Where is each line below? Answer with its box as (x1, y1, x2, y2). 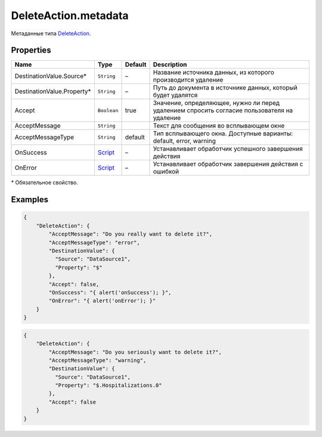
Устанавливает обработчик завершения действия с (153, 160, 304, 168)
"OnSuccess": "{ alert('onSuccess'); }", (48, 289, 172, 296)
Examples (11, 194, 49, 205)
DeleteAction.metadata (11, 9, 129, 22)
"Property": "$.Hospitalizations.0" (54, 382, 162, 389)
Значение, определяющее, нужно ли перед (153, 99, 280, 107)
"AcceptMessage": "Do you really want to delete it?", (48, 231, 213, 238)
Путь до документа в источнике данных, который (153, 83, 298, 92)
